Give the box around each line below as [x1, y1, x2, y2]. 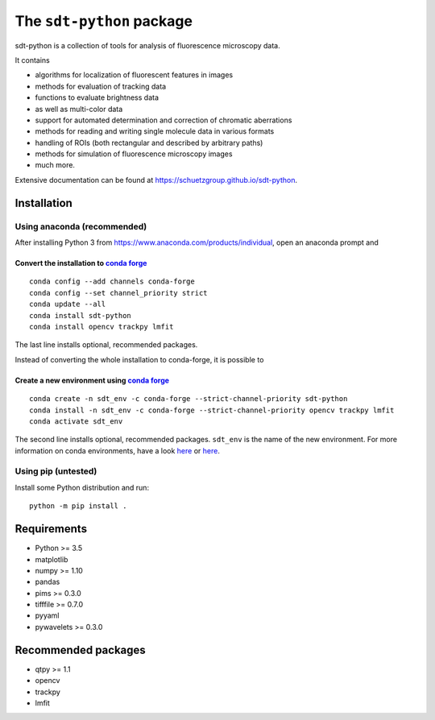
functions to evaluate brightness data [35, 93, 159, 102]
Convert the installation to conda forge [14, 259, 147, 267]
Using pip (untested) [14, 466, 97, 477]
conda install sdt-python [29, 311, 132, 320]
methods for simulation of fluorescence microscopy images [35, 149, 233, 159]
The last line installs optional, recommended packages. [14, 340, 198, 350]
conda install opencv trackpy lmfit [29, 322, 174, 331]
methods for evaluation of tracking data [35, 81, 167, 91]
